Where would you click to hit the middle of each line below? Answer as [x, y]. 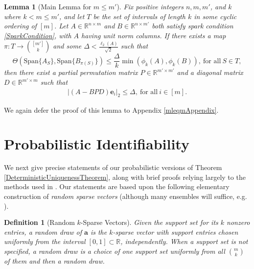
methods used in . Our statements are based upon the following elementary [117, 186]
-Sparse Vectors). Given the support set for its [149, 222]
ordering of [20, 26]
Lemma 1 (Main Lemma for [48, 6]
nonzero [238, 222]
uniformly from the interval [45, 241]
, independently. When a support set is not [184, 241]
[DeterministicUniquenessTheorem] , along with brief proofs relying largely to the [125, 177]
